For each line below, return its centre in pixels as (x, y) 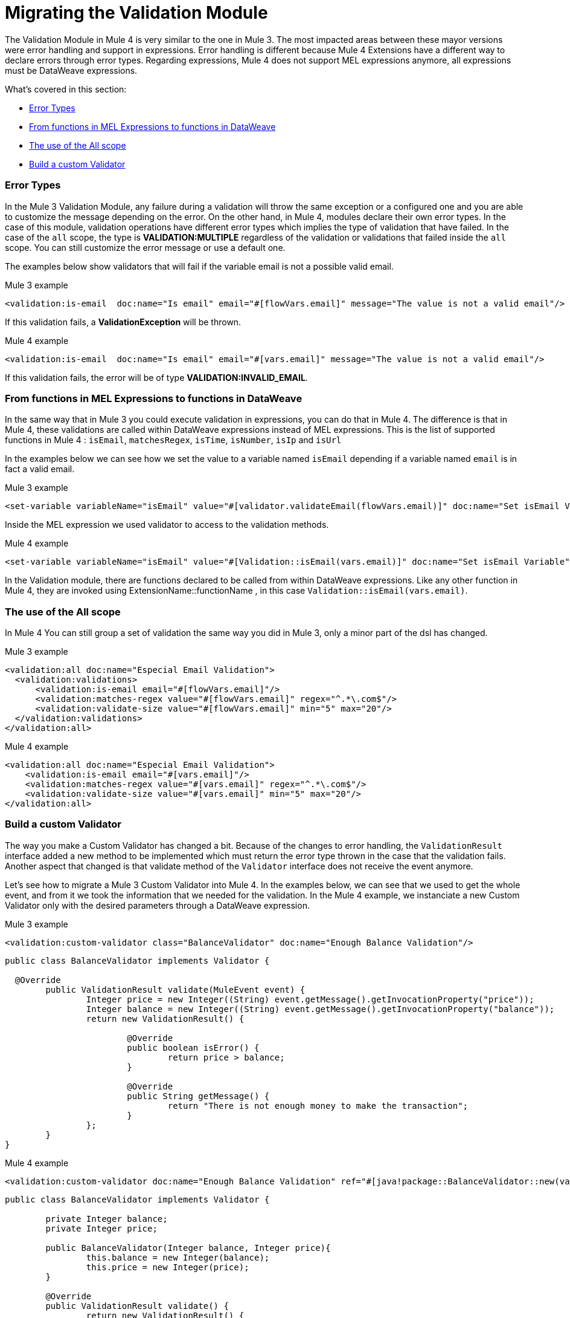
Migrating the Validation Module (136, 13)
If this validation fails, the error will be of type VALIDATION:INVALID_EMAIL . (156, 377)
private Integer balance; (107, 1219)
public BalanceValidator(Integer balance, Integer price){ (188, 1248)
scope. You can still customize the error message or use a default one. (145, 247)
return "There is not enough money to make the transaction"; (318, 1105)
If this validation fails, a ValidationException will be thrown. (123, 322)
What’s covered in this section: (66, 89)
